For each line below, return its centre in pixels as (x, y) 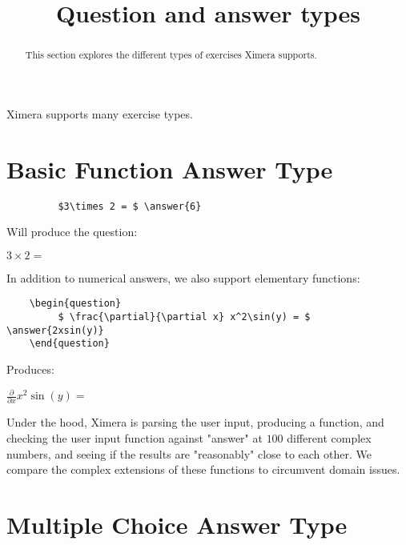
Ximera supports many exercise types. (100, 113)
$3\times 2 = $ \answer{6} (130, 206)
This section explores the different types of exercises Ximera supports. (171, 55)
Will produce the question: (72, 232)
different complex (329, 438)
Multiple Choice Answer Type (177, 524)
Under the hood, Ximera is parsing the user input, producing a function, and (195, 422)
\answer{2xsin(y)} (55, 330)
